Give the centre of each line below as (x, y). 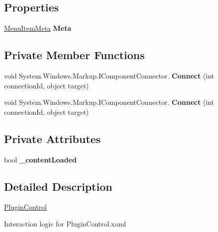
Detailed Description (58, 186)
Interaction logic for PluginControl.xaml (65, 223)
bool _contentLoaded (40, 159)
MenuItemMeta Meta (38, 28)
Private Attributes (52, 138)
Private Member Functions (74, 55)
